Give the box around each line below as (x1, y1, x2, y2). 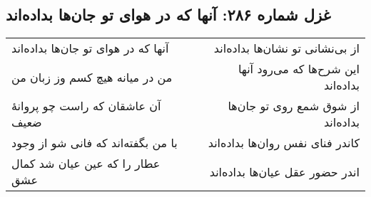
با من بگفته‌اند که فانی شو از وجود (11, 134, 178, 151)
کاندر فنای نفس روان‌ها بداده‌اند (208, 134, 360, 151)
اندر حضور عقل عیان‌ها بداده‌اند (209, 163, 360, 180)
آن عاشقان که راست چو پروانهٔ (11, 97, 161, 115)
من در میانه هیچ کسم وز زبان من (11, 68, 173, 85)
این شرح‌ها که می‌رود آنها (238, 60, 360, 78)
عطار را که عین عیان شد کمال (11, 155, 161, 172)
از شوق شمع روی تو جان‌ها (228, 97, 360, 115)
